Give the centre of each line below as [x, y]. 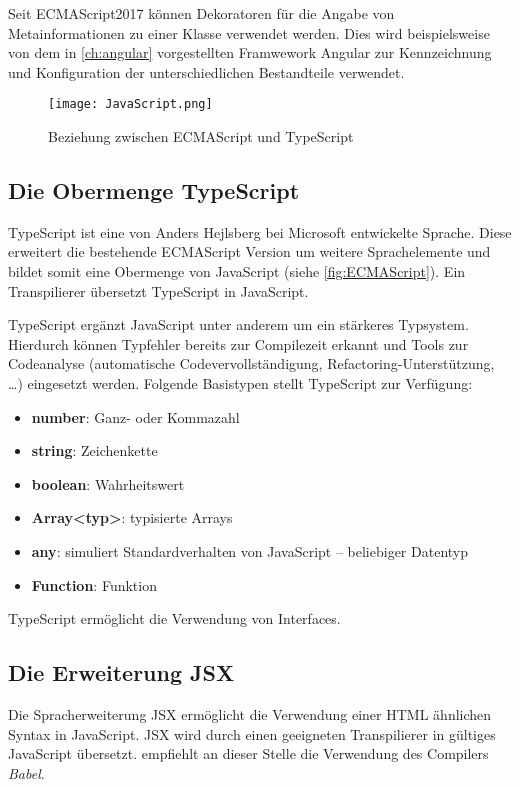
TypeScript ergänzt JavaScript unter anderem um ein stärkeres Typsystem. [238, 324]
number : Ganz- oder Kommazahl [135, 416]
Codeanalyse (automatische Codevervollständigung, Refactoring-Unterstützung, [251, 363]
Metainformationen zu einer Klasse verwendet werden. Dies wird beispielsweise [249, 32]
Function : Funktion [94, 584]
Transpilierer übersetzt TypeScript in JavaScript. [158, 290]
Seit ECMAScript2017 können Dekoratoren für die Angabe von [201, 13]
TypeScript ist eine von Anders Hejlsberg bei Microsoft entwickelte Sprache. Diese [260, 231]
